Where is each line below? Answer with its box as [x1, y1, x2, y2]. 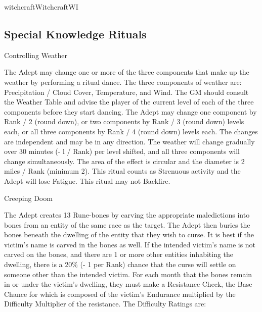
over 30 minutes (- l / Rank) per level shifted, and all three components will [4, 146, 240, 157]
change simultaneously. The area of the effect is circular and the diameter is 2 [4, 155, 245, 166]
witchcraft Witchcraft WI [4, 2, 78, 12]
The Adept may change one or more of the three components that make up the [4, 67, 249, 77]
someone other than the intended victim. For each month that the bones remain [4, 269, 252, 279]
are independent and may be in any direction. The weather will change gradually [4, 136, 255, 146]
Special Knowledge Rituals [4, 26, 147, 41]
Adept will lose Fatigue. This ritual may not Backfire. [4, 175, 170, 186]
